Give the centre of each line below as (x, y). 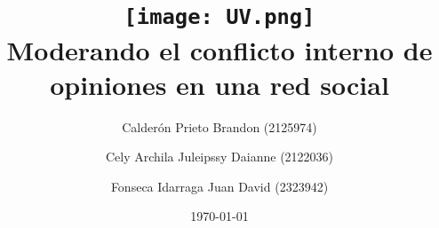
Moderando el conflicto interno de (219, 49)
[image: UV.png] (219, 17)
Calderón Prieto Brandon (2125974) (219, 126)
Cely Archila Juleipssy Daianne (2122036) (219, 157)
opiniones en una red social (219, 84)
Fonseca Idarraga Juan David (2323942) (219, 186)
